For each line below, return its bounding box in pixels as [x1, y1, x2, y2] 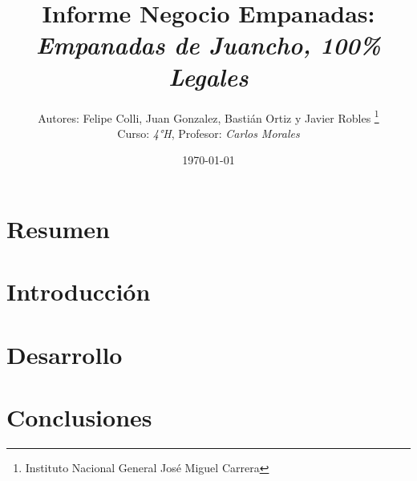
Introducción [6, 275, 151, 308]
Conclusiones [6, 401, 152, 434]
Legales [168, 59, 249, 93]
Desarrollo [6, 338, 123, 370]
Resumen [6, 212, 110, 245]
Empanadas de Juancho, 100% [35, 28, 382, 62]
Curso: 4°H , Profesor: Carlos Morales [117, 124, 300, 141]
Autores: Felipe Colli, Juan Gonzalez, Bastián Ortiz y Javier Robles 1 [38, 107, 379, 126]
